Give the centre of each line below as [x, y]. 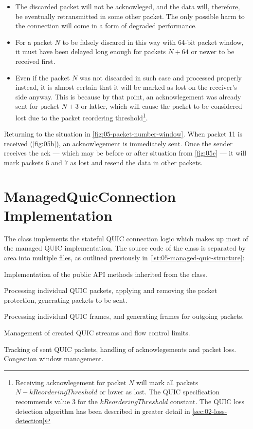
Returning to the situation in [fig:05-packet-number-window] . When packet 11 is [123, 134]
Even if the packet [43, 77]
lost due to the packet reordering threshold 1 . [81, 117]
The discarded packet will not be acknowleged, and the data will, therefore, [128, 6]
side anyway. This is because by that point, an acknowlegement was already [128, 96]
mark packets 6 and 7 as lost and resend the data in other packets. [103, 162]
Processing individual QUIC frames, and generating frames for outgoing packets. [124, 316]
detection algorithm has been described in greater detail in [103, 411]
